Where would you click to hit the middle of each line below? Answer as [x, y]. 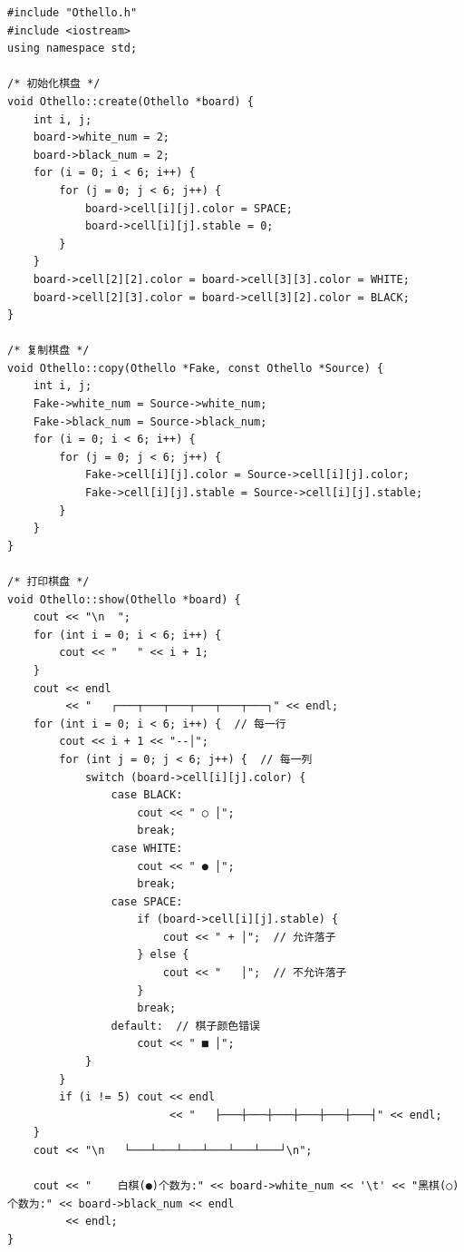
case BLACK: [147, 795]
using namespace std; [72, 49]
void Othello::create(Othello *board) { [131, 101]
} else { [163, 955]
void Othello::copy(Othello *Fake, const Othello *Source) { [196, 368]
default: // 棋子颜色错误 [185, 1026]
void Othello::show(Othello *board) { [124, 599]
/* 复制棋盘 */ [48, 351]
